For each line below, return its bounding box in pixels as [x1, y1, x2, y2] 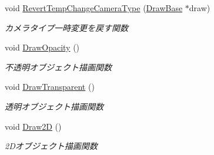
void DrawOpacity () [5, 41, 80, 53]
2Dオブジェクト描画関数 [5, 140, 98, 152]
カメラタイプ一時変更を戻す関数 [5, 21, 128, 33]
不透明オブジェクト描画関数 [5, 60, 112, 73]
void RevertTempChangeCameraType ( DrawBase [5, 2, 183, 14]
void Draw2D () [5, 120, 62, 132]
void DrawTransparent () [5, 80, 95, 93]
